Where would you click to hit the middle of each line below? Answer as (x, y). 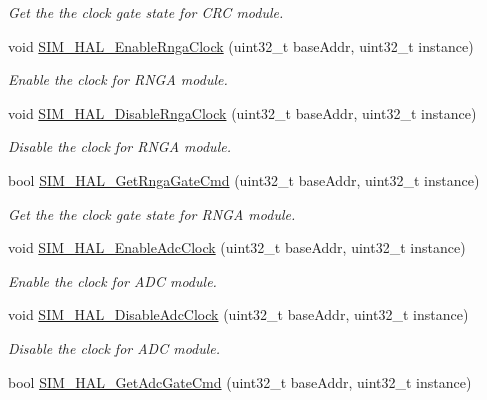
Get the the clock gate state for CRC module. (146, 12)
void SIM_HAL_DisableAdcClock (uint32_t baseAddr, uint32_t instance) (238, 314)
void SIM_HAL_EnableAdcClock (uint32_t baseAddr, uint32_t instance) (237, 247)
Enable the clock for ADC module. (112, 280)
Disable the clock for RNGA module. (119, 146)
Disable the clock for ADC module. (114, 347)
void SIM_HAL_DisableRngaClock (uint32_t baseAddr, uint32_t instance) (242, 112)
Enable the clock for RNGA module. (118, 79)
